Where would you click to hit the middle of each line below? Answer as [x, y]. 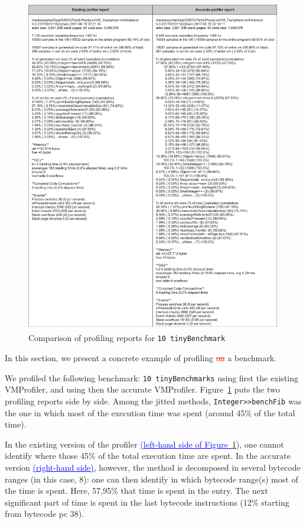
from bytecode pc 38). [45, 514]
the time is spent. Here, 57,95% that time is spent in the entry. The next [136, 491]
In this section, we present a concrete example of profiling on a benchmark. [141, 358]
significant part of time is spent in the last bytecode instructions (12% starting [147, 502]
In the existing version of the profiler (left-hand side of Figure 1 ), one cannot [144, 444]
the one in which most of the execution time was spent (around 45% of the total [150, 412]
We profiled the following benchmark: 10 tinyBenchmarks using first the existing [152, 377]
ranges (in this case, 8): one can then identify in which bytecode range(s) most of [152, 479]
